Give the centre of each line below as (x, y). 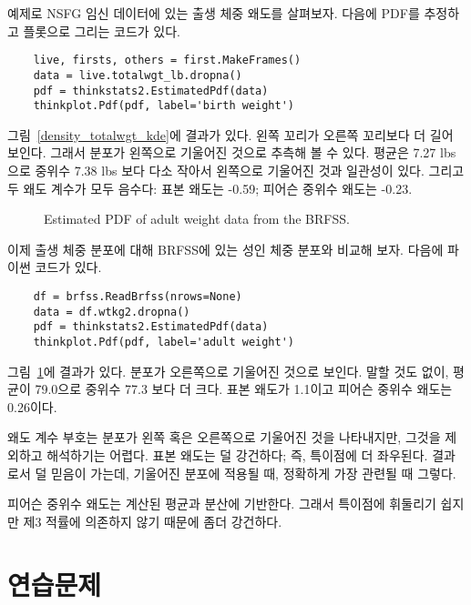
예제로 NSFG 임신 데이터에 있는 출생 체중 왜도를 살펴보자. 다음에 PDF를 (214, 13)
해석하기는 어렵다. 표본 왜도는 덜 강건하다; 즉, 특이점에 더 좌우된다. (237, 454)
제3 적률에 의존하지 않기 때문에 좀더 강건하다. (153, 521)
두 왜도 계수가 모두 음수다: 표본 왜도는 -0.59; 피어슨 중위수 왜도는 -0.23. (210, 188)
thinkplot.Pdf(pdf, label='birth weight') (164, 106)
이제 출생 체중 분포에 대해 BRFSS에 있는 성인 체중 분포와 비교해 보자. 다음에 (225, 249)
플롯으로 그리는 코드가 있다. (102, 30)
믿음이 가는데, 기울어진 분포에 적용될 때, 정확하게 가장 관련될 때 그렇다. (253, 473)
